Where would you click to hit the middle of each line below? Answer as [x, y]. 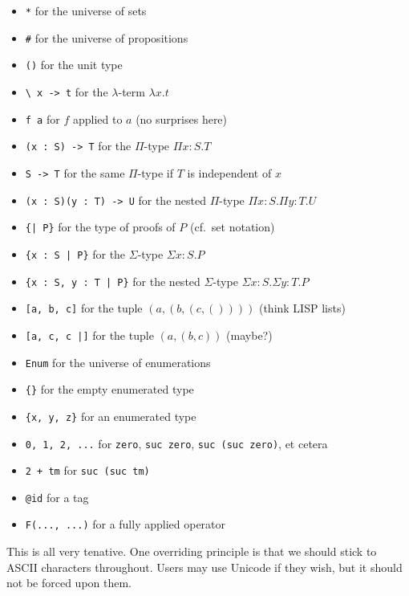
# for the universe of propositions [107, 37]
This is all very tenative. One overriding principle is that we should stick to [192, 551]
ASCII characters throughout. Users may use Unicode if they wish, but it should [204, 567]
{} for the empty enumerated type [109, 389]
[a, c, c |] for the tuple [89, 335]
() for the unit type [74, 65]
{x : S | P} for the [75, 253]
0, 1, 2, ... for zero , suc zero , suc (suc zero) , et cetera [176, 443]
